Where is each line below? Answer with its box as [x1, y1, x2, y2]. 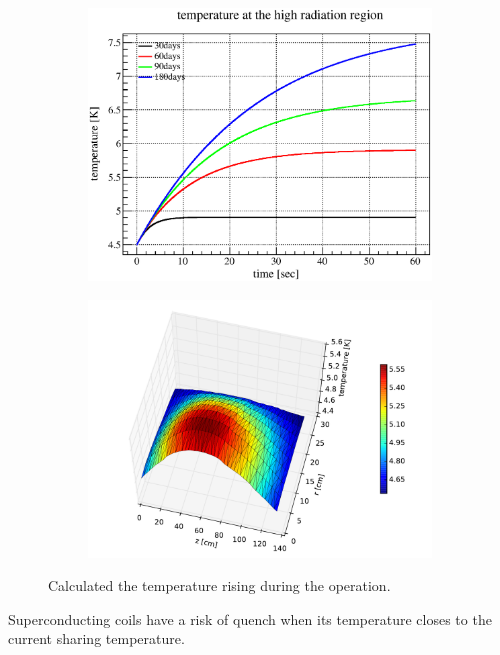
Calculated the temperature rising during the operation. [48, 575, 391, 596]
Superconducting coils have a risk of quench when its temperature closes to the [8, 608, 492, 629]
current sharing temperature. [8, 628, 185, 649]
